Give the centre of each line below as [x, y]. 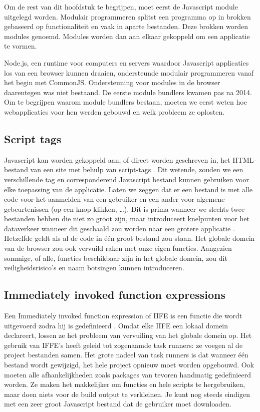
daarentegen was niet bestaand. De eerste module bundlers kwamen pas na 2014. [128, 92]
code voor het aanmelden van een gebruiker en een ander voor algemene [114, 199]
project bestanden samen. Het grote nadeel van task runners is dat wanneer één [126, 355]
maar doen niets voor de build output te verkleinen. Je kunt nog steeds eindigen [127, 394]
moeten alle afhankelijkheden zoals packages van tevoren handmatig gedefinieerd [127, 374]
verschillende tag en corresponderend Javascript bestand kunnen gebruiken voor [126, 179]
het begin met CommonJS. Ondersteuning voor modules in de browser [112, 82]
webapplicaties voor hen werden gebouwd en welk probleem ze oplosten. [114, 111]
